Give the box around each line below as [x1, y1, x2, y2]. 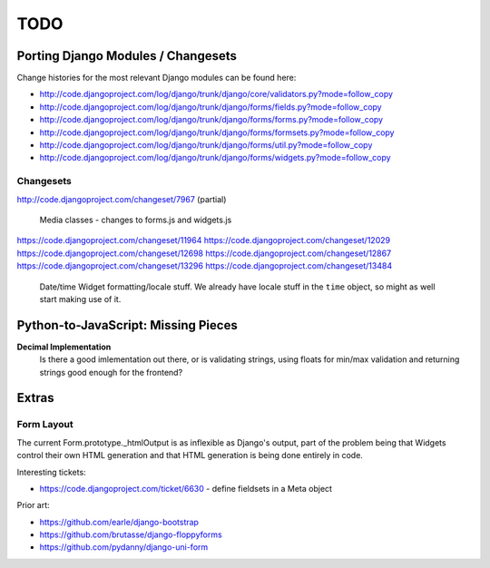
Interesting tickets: [16, 466, 86, 477]
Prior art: [16, 500, 50, 511]
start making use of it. [39, 293, 122, 304]
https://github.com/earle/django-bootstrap [39, 516, 200, 527]
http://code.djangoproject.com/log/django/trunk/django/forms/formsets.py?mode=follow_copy [39, 127, 395, 138]
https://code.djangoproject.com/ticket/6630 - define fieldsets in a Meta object [39, 483, 333, 494]
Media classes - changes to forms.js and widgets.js [39, 214, 232, 225]
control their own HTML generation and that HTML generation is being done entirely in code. [16, 450, 363, 461]
